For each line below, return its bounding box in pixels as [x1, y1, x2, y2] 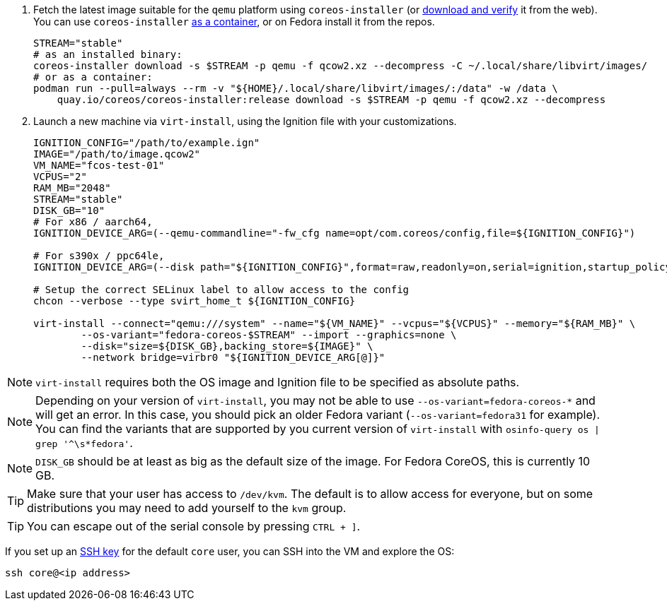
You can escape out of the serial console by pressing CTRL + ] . [27, 519, 361, 533]
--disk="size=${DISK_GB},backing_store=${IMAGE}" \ [81, 340, 373, 352]
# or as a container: [33, 71, 153, 83]
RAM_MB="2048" [33, 182, 111, 194]
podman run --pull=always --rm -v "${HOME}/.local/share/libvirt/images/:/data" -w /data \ [33, 83, 558, 94]
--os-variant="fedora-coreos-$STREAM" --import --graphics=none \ [81, 329, 457, 340]
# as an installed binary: [33, 49, 182, 60]
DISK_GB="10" [33, 205, 105, 216]
